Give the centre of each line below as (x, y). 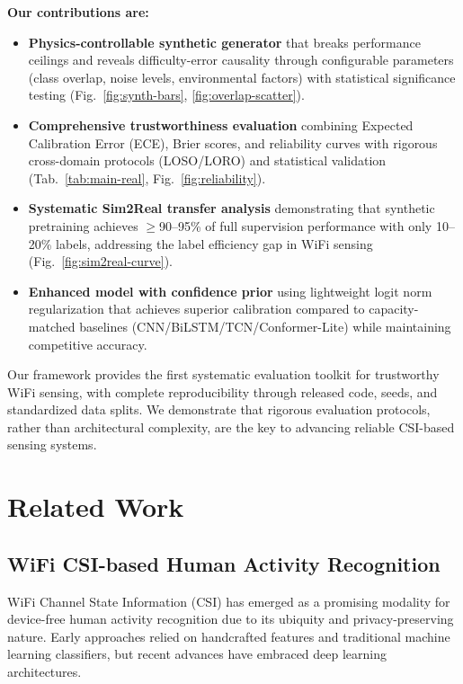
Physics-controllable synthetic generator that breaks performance (224, 42)
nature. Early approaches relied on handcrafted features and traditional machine (229, 636)
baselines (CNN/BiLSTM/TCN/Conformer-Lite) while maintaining (265, 326)
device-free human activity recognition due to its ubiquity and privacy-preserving (231, 619)
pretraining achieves (83, 225)
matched (52, 326)
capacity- (394, 309)
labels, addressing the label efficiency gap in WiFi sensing (214, 243)
